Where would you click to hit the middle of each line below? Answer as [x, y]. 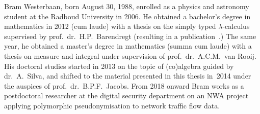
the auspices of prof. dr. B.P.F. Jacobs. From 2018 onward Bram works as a [124, 85]
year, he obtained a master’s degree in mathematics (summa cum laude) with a [128, 46]
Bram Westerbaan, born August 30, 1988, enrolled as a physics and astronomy [127, 6]
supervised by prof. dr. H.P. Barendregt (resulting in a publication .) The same [130, 36]
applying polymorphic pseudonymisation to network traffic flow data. [112, 105]
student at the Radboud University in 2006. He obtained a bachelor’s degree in [127, 16]
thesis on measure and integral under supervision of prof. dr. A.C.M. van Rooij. [130, 55]
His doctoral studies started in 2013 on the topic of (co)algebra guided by [119, 66]
